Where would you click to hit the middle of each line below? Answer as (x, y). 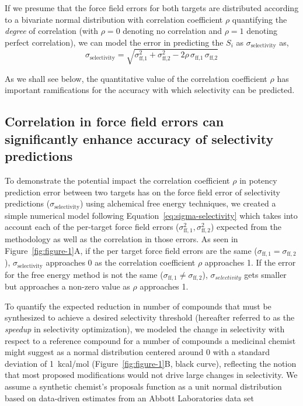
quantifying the (260, 19)
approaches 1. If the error (250, 262)
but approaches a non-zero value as (67, 286)
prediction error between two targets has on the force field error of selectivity (142, 192)
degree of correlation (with (52, 31)
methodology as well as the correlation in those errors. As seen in (121, 239)
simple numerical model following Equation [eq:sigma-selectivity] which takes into (151, 215)
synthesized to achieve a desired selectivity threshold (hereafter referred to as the (150, 317)
